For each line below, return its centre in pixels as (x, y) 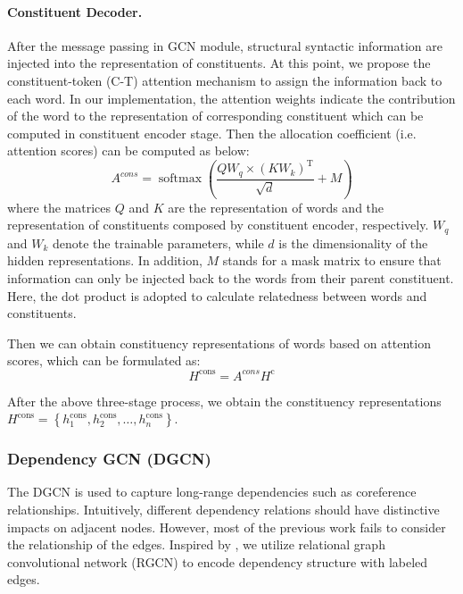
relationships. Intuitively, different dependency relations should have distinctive (223, 509)
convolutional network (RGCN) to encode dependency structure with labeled (218, 561)
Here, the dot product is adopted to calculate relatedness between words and (217, 295)
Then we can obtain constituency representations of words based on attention (219, 343)
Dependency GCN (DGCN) (109, 459)
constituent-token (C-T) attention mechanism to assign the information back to (225, 80)
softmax (180, 179)
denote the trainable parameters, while (158, 243)
